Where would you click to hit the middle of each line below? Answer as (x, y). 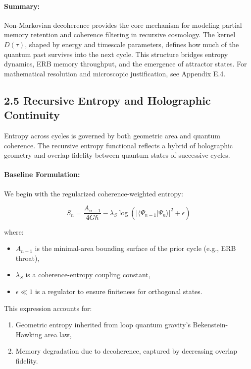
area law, (58, 334)
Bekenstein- (210, 325)
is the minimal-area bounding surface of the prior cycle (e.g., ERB (135, 248)
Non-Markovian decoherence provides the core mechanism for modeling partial (123, 25)
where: (14, 231)
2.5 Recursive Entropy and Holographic (107, 100)
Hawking (29, 334)
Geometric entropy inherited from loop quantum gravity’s (103, 325)
